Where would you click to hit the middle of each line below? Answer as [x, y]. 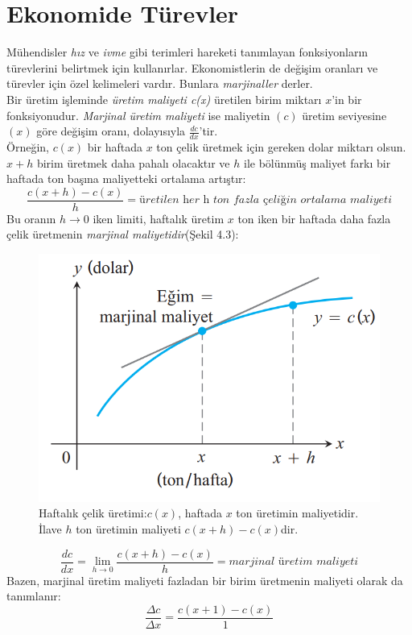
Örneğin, [28, 146]
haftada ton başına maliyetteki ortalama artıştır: [126, 178]
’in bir [347, 99]
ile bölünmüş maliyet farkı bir [317, 162]
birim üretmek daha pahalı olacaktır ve [133, 162]
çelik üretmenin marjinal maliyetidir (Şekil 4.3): [123, 234]
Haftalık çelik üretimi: [93, 513]
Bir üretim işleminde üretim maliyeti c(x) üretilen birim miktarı [164, 99]
